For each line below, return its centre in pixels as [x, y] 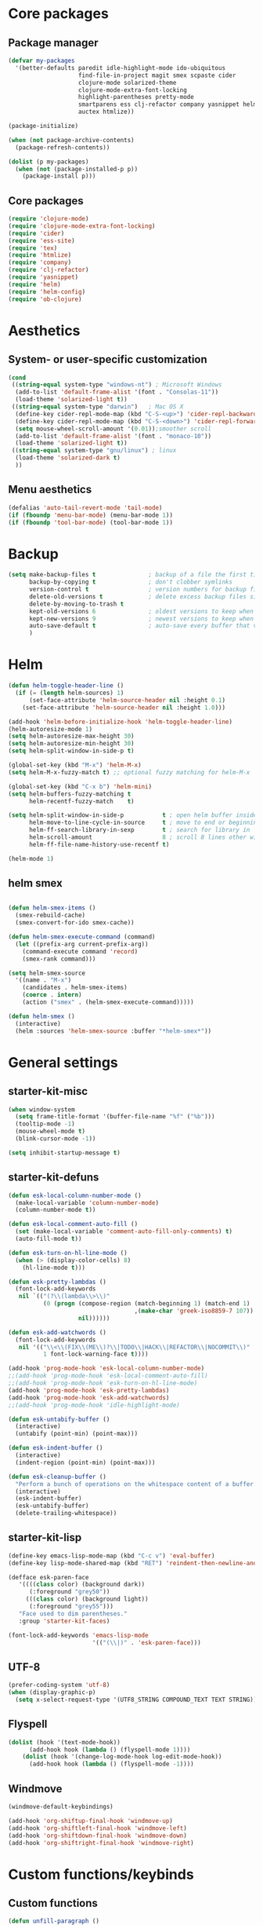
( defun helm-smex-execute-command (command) [82, 937]
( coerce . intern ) [52, 995]
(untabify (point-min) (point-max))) [77, 1434]
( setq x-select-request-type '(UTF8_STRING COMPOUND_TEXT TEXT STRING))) [138, 1700]
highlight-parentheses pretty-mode [136, 97]
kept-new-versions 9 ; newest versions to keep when [141, 618]
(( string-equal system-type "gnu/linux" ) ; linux [94, 451]
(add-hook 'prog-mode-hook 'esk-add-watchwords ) [89, 1398]
